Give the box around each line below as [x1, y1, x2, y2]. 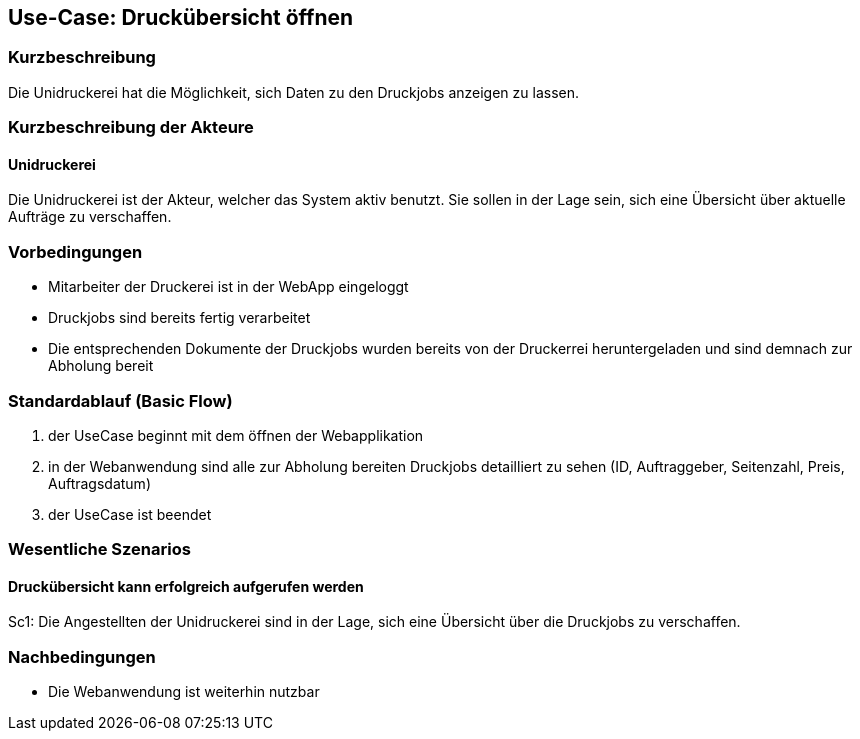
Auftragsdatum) [48, 474, 151, 492]
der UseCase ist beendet [48, 505, 212, 523]
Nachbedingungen [8, 646, 156, 667]
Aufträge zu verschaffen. [8, 208, 172, 226]
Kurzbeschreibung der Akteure [8, 117, 254, 138]
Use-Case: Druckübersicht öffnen [8, 5, 354, 30]
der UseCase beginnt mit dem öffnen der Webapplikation [48, 426, 424, 444]
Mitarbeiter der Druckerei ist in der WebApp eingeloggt [48, 278, 409, 296]
